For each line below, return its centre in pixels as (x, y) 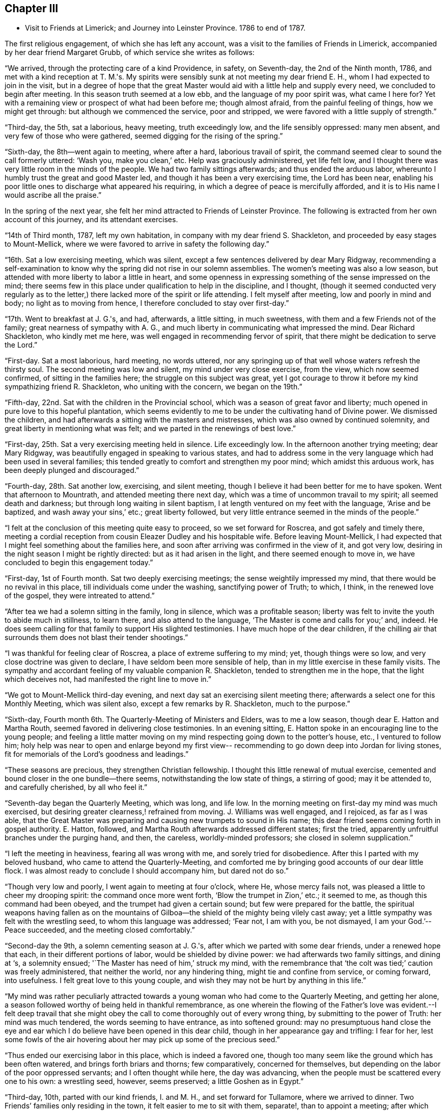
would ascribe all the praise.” (53, 195)
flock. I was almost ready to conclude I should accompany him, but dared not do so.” (147, 871)
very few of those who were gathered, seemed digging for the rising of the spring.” (144, 136)
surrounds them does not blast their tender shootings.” (96, 638)
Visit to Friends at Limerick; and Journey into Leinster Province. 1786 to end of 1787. (165, 28)
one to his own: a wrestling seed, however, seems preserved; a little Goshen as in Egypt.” (154, 1081)
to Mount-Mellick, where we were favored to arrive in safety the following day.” (137, 244)
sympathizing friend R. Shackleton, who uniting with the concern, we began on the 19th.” (154, 387)
